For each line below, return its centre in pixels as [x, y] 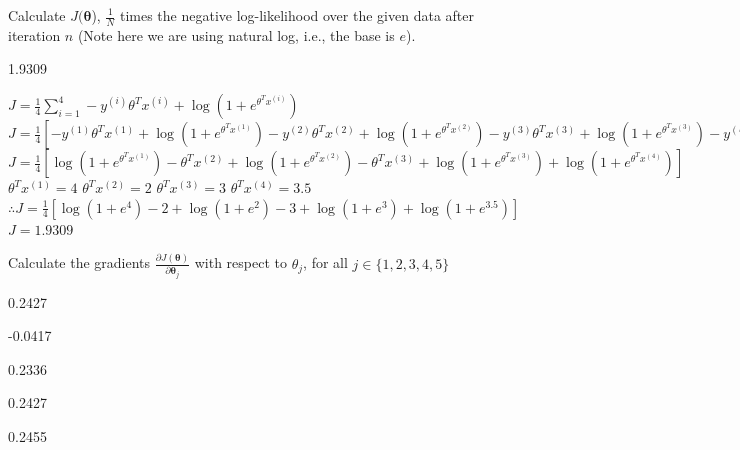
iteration [34, 34]
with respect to [240, 262]
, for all [325, 262]
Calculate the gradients [79, 262]
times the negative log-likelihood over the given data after [296, 15]
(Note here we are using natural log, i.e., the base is [236, 34]
